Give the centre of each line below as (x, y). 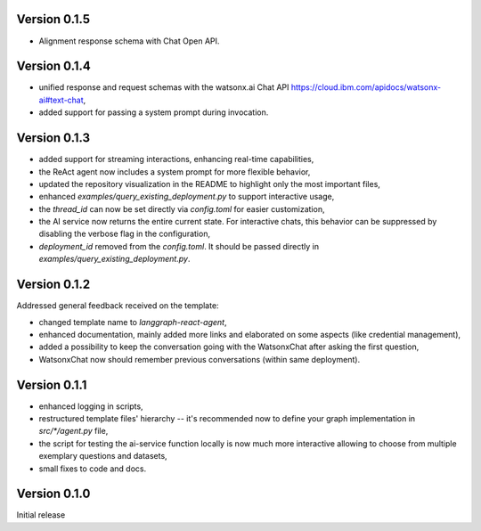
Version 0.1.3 (53, 138)
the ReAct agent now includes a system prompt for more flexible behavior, (175, 172)
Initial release (41, 515)
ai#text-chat (61, 100)
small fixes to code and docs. (93, 469)
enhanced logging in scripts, (91, 406)
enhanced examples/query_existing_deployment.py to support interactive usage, (187, 197)
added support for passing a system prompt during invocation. (154, 112)
